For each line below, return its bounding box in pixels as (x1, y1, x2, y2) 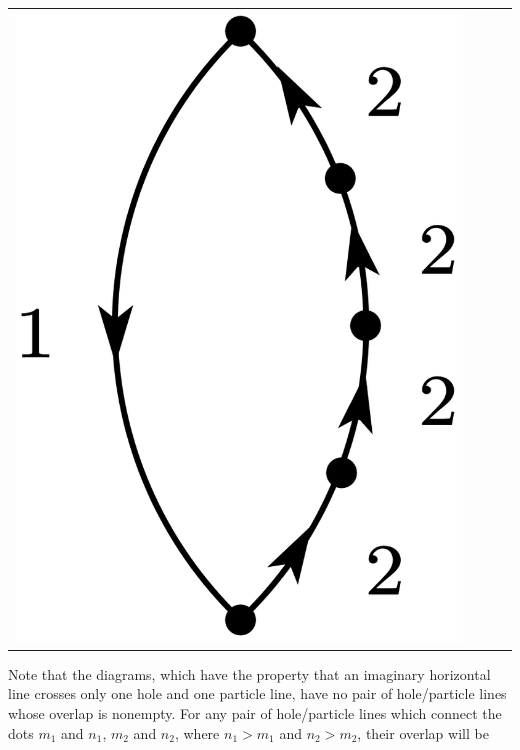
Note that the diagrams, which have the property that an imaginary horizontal (8, 663, 491, 684)
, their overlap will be (357, 722, 489, 743)
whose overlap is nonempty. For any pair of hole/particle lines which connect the (8, 703, 502, 724)
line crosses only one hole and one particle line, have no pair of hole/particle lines (8, 683, 507, 704)
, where (174, 722, 220, 743)
